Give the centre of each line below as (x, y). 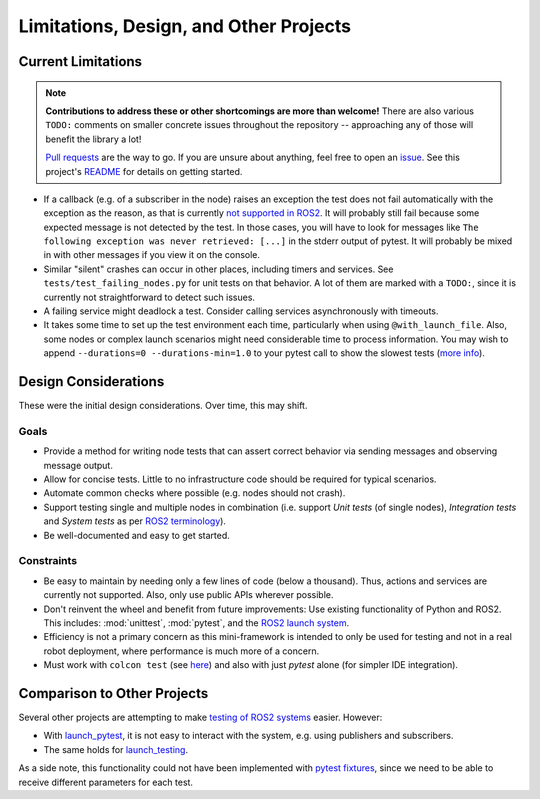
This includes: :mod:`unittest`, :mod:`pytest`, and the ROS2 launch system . (196, 622)
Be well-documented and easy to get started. (136, 535)
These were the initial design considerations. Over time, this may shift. (163, 406)
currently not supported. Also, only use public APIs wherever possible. (188, 595)
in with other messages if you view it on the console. (151, 255)
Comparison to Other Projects (113, 693)
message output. (78, 465)
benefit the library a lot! (93, 139)
